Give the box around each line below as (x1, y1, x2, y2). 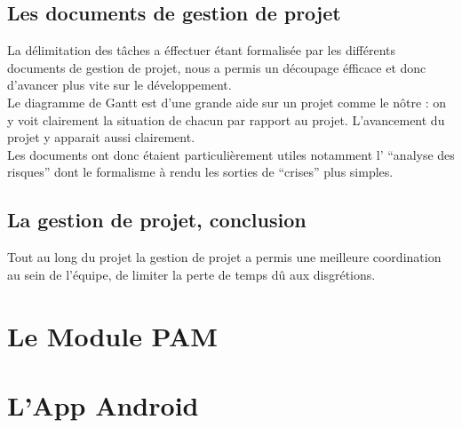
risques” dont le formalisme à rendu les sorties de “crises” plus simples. (7, 162, 394, 181)
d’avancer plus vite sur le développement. (7, 75, 232, 94)
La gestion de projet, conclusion (7, 206, 307, 234)
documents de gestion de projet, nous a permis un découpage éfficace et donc (7, 58, 426, 76)
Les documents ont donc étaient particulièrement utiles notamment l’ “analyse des (7, 145, 455, 163)
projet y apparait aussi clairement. (7, 128, 195, 147)
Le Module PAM (7, 317, 218, 353)
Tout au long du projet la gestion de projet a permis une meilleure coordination (7, 248, 442, 266)
